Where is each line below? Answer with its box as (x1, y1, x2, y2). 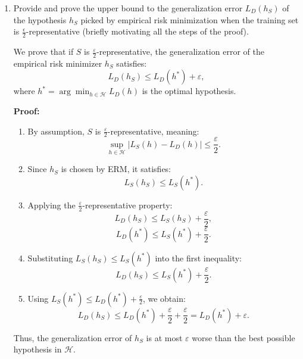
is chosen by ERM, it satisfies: (61, 163, 171, 175)
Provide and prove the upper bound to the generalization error (13, 2, 243, 14)
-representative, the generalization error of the (96, 45, 264, 58)
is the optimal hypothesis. (142, 85, 236, 97)
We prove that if (13, 45, 74, 58)
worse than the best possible (192, 331, 295, 344)
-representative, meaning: (107, 124, 199, 137)
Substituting (27, 251, 73, 264)
